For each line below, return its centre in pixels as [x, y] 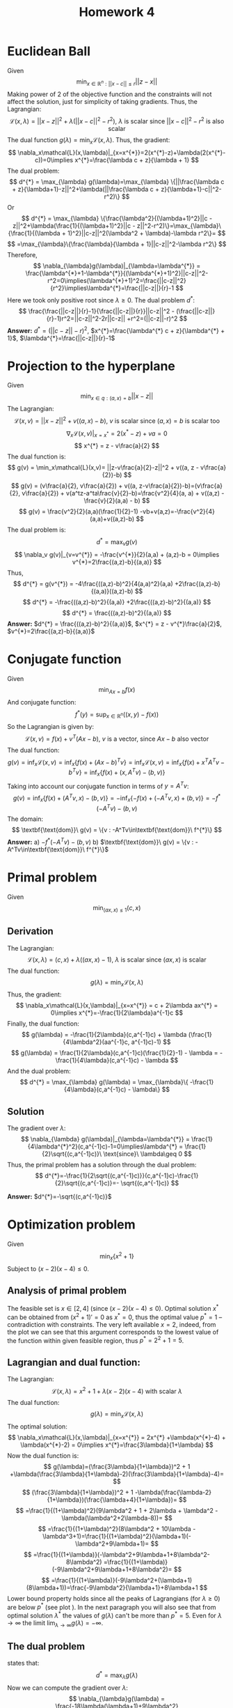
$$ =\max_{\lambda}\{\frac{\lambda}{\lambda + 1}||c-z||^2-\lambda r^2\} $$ [117, 244]
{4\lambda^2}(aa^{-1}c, [96, 1042]
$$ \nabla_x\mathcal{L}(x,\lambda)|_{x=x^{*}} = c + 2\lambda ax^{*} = [117, 1006]
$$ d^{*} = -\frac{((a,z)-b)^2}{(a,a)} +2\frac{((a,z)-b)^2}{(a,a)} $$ [117, 602]
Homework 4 [117, 12]
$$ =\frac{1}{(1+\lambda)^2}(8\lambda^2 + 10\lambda [114, 1529]
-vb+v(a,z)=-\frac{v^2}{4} [178, 511]
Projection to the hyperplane [91, 366]
